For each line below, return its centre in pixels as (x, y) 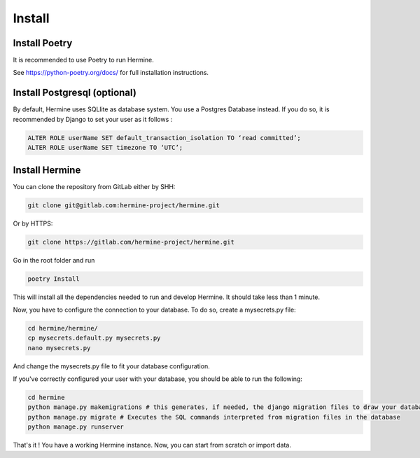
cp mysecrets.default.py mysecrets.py (94, 338)
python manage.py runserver (76, 427)
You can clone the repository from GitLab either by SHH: (94, 186)
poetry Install (54, 279)
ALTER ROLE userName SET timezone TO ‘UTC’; (105, 148)
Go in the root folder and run (54, 260)
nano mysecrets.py (59, 348)
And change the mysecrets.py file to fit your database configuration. (111, 366)
